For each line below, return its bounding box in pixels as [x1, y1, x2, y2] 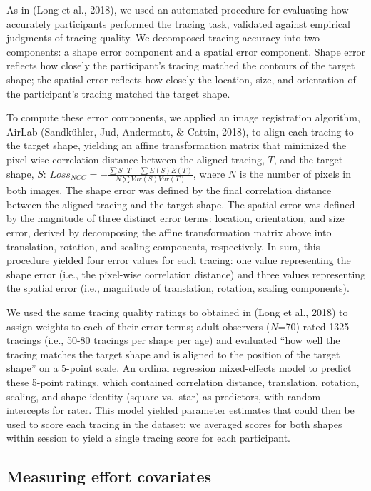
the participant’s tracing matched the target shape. [6, 86, 230, 101]
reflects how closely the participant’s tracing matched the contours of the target [6, 58, 355, 73]
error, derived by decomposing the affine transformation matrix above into [6, 225, 332, 240]
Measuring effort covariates [6, 465, 212, 487]
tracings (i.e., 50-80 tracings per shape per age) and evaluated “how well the [6, 333, 340, 348]
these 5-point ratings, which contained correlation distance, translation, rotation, [6, 375, 360, 389]
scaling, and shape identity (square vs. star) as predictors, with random [6, 388, 321, 403]
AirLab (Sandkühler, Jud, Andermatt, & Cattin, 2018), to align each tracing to [6, 123, 354, 138]
